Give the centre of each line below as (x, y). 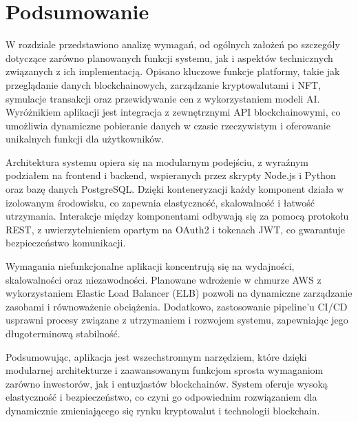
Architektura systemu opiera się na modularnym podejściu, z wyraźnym (157, 161)
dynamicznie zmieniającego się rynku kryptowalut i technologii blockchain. (163, 410)
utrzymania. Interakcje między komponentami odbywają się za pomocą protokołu (177, 216)
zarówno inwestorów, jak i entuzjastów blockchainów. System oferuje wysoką (167, 383)
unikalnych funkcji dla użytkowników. (85, 139)
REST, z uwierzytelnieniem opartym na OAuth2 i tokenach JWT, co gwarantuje (176, 229)
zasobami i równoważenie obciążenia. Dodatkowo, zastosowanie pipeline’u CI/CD (177, 306)
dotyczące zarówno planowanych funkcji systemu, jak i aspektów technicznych (169, 57)
